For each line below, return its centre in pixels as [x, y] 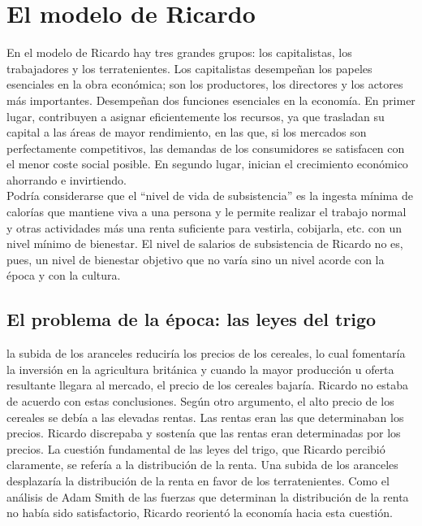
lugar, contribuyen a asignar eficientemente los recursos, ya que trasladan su [196, 116]
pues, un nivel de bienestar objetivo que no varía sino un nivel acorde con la [196, 259]
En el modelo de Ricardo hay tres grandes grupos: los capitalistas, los [179, 52]
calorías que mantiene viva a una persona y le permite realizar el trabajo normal [207, 212]
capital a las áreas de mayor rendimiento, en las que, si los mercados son [187, 132]
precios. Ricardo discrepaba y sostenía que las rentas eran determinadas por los [204, 433]
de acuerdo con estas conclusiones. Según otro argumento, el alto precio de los [200, 401]
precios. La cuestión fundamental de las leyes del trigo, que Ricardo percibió [196, 448]
